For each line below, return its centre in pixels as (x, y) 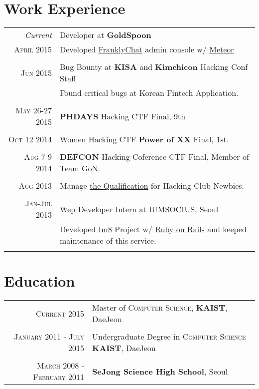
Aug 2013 (35, 186)
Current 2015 (60, 313)
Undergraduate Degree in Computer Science (169, 337)
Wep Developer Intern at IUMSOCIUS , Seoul (139, 209)
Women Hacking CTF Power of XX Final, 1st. (144, 139)
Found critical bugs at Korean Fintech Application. (149, 93)
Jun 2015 (36, 72)
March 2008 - (61, 366)
